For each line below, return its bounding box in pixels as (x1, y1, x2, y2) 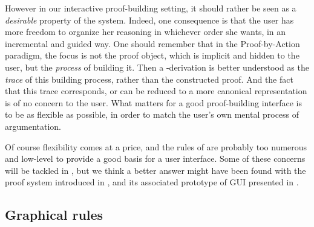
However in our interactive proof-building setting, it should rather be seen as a (5, 2, 296, 14)
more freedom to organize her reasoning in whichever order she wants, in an (5, 25, 286, 38)
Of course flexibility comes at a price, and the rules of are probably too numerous (5, 140, 307, 153)
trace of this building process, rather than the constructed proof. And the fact (5, 72, 293, 85)
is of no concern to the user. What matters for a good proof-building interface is (5, 96, 302, 109)
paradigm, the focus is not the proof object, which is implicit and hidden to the (5, 49, 299, 62)
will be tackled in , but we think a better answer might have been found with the (5, 164, 306, 176)
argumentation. (5, 120, 62, 132)
